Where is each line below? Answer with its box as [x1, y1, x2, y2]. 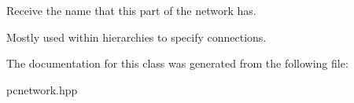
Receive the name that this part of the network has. [6, 2, 256, 18]
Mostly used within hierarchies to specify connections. [6, 28, 267, 45]
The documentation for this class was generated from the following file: [6, 55, 348, 72]
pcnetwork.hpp [6, 81, 78, 97]
